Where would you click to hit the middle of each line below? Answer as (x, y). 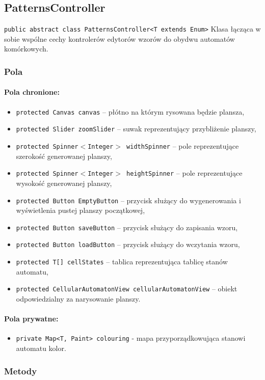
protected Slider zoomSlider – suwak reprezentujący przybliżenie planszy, (136, 129)
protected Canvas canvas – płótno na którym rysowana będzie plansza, (130, 111)
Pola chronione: (32, 92)
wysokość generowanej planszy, (64, 183)
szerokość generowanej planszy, (64, 156)
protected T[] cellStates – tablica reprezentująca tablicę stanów (122, 262)
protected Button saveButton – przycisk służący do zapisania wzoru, (127, 227)
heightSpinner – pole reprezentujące (184, 173)
